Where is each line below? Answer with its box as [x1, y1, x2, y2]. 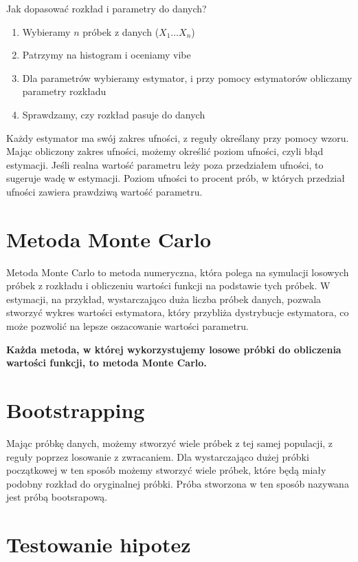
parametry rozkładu [22, 84, 107, 98]
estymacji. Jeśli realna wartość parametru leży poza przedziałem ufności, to [6, 157, 324, 171]
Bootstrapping [6, 396, 145, 424]
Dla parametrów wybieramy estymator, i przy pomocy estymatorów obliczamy [22, 70, 353, 85]
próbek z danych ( [82, 24, 159, 39]
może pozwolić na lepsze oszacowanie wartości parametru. [6, 319, 249, 333]
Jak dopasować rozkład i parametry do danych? [6, 1, 207, 15]
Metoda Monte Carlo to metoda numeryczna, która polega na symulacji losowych [6, 264, 349, 279]
